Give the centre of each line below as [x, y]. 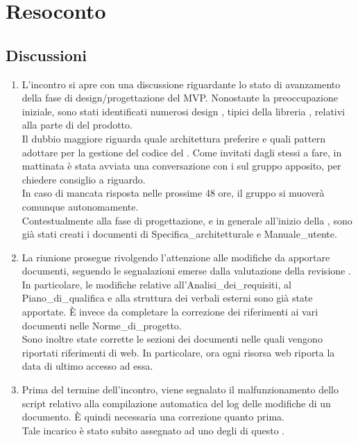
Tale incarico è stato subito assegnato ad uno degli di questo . [153, 430]
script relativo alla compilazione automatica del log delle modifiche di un [176, 403]
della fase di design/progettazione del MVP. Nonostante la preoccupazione [180, 98]
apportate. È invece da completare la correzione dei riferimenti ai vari [170, 312]
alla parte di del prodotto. [77, 125]
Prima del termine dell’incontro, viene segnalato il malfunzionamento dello [180, 390]
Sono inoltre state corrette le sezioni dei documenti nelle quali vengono [172, 339]
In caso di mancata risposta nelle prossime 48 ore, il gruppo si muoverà [173, 193]
